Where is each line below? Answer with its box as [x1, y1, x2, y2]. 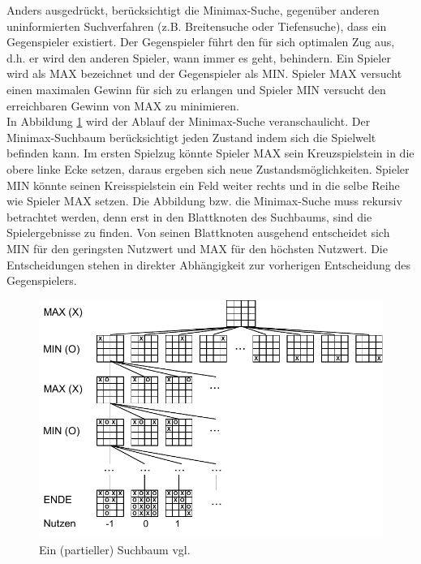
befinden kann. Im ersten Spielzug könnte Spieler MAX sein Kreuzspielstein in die [6, 144, 415, 161]
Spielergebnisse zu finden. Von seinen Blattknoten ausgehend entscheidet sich [6, 224, 390, 241]
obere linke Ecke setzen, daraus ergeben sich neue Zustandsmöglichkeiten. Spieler [6, 160, 410, 177]
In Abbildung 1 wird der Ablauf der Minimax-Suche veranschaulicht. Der [6, 113, 371, 130]
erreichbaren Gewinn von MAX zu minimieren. [6, 97, 239, 114]
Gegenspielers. [6, 272, 77, 289]
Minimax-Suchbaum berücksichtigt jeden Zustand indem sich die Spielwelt [6, 128, 376, 145]
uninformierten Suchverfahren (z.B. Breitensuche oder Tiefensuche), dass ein [6, 17, 387, 34]
